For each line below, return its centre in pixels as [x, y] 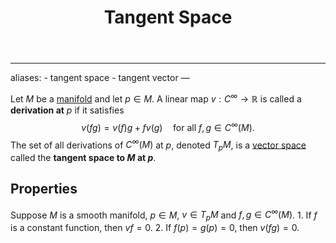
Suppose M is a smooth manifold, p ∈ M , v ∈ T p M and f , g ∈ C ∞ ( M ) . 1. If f [164, 215]
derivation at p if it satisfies [67, 110]
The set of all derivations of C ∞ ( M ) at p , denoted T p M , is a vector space [158, 145]
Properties [44, 189]
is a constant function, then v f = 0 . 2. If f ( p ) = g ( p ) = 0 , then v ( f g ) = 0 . [155, 228]
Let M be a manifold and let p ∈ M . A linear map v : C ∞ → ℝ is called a [156, 98]
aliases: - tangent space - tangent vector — [100, 78]
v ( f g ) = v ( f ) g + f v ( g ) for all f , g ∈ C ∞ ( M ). [168, 126]
